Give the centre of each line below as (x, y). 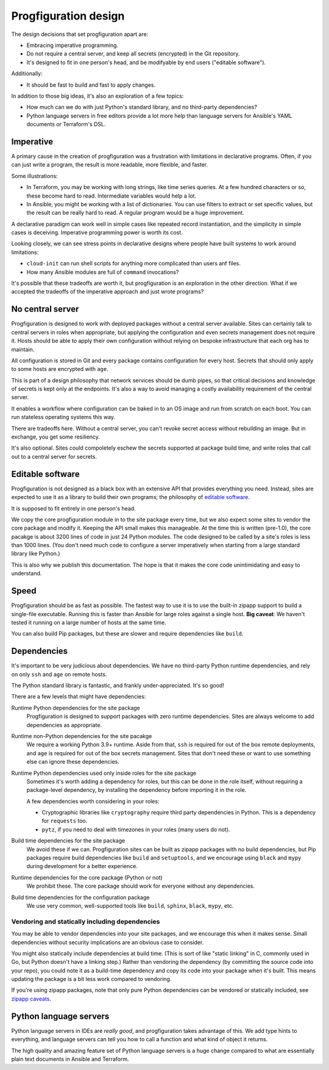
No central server (45, 309)
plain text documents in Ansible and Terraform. (70, 1059)
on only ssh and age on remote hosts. (59, 674)
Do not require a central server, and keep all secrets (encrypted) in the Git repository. (133, 54)
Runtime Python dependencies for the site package (76, 708)
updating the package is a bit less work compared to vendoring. (91, 979)
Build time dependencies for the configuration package (80, 897)
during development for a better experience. (82, 866)
